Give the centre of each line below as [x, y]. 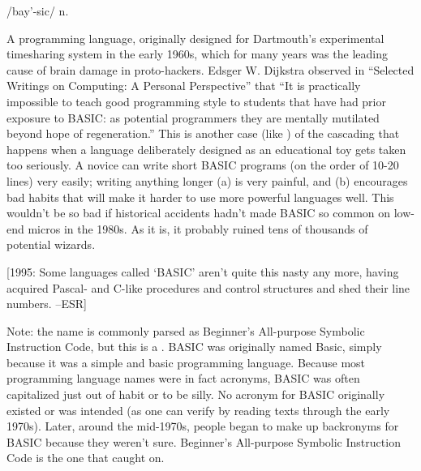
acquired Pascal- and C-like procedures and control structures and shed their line [208, 287]
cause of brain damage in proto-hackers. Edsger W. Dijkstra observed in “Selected [210, 69]
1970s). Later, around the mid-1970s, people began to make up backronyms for [203, 426]
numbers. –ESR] [47, 304]
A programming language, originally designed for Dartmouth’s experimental [195, 38]
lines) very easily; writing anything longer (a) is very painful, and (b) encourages [207, 180]
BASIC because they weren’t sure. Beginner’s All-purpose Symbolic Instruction [204, 441]
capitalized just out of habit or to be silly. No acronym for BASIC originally [196, 394]
